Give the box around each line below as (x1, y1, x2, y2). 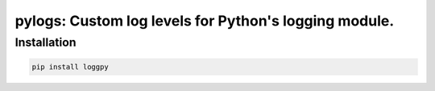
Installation (14, 35, 77, 49)
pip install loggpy (31, 62, 109, 71)
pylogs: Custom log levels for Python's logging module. (14, 12, 395, 30)
